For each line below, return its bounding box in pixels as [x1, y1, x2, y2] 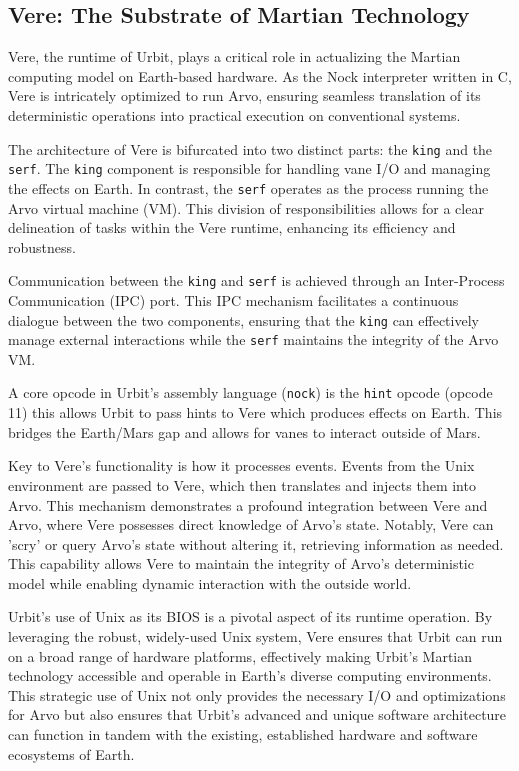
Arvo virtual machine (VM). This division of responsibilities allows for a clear [8, 197, 484, 218]
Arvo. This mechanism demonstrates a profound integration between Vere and [8, 494, 488, 515]
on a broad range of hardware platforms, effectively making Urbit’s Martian [8, 645, 473, 666]
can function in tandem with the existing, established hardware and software [8, 724, 478, 745]
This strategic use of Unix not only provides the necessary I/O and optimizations [8, 684, 506, 705]
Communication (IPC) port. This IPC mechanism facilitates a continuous [8, 289, 459, 310]
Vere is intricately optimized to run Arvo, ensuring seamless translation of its [8, 85, 481, 106]
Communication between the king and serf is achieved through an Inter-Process [8, 270, 505, 291]
